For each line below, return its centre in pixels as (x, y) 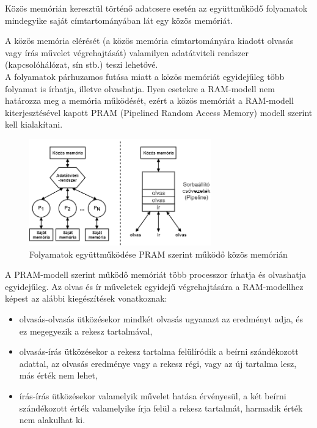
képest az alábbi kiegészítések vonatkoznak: (86, 298)
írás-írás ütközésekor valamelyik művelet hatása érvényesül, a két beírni (153, 395)
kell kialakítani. (34, 124)
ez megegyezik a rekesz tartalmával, (86, 331)
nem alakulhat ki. (52, 420)
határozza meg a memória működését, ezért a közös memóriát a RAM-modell (149, 100)
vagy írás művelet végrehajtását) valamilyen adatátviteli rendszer (127, 52)
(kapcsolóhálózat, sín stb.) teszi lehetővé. (82, 64)
